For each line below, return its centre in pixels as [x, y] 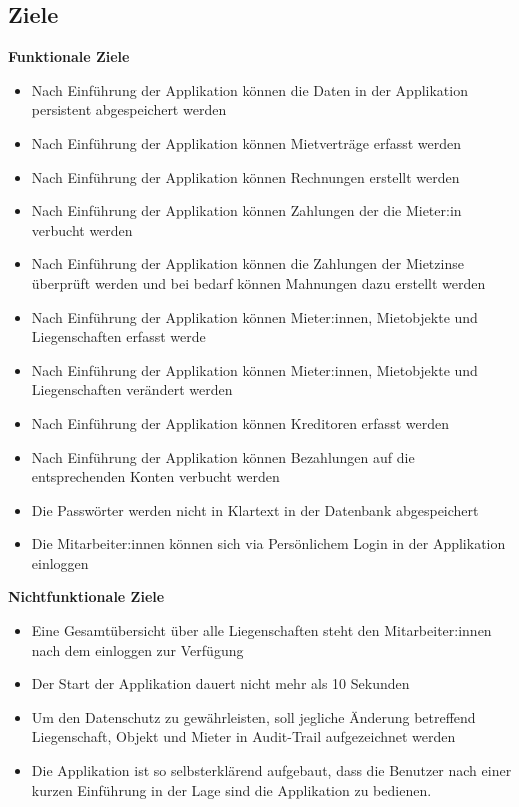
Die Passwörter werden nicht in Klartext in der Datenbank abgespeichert [255, 509]
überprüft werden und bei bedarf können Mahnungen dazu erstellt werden [258, 282]
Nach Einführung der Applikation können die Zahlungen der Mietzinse [247, 263]
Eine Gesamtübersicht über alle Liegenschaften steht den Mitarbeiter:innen [261, 630]
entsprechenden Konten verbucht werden [155, 476]
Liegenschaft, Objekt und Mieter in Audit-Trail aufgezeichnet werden [243, 736]
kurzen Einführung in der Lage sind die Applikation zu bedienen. [231, 789]
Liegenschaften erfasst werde [118, 336]
